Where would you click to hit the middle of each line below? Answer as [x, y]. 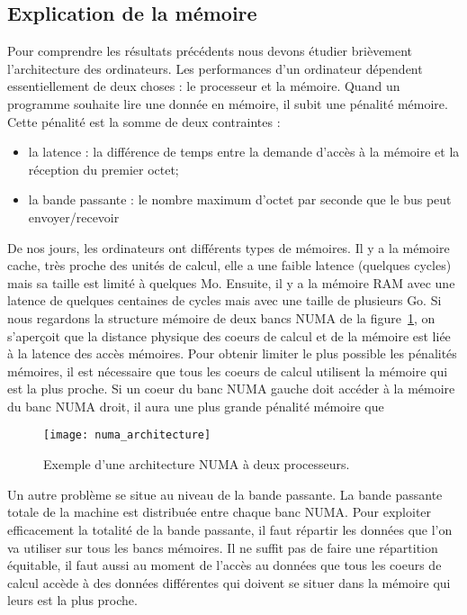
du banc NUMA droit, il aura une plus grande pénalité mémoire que [196, 406]
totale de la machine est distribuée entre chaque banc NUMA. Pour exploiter [220, 512]
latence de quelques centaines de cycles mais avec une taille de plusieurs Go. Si [225, 300]
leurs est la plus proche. [72, 600]
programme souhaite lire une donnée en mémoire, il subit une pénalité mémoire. [228, 103]
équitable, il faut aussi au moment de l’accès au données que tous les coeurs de [225, 565]
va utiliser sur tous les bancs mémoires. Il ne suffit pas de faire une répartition [223, 547]
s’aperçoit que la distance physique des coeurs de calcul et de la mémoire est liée [229, 335]
